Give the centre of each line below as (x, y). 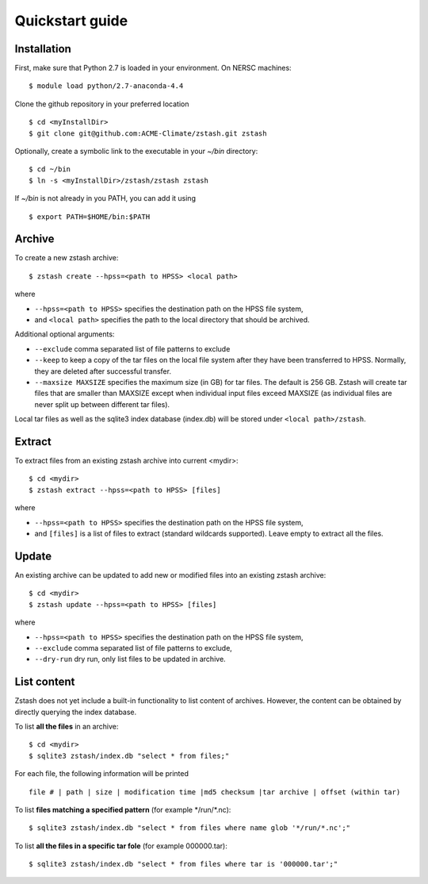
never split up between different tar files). (102, 404)
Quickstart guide (71, 21)
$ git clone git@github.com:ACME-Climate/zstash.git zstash (148, 133)
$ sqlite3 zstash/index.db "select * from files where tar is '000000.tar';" (183, 864)
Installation (43, 49)
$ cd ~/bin (50, 169)
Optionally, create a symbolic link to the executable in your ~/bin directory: (136, 152)
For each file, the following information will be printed (102, 774)
